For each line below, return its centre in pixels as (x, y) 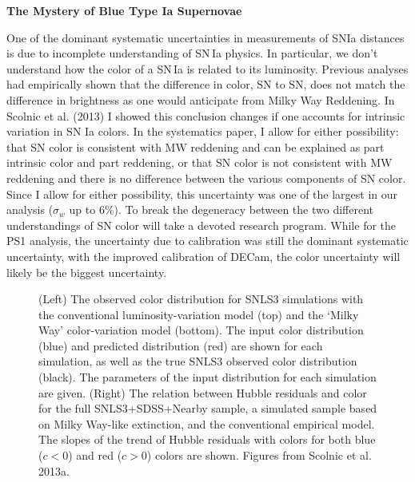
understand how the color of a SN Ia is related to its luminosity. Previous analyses (207, 68)
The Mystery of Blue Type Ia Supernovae (124, 10)
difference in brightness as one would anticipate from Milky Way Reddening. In (201, 99)
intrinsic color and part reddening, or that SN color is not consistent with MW (200, 162)
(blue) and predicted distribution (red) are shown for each (181, 345)
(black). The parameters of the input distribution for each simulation (207, 377)
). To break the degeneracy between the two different (243, 209)
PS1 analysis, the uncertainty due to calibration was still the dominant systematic (207, 241)
